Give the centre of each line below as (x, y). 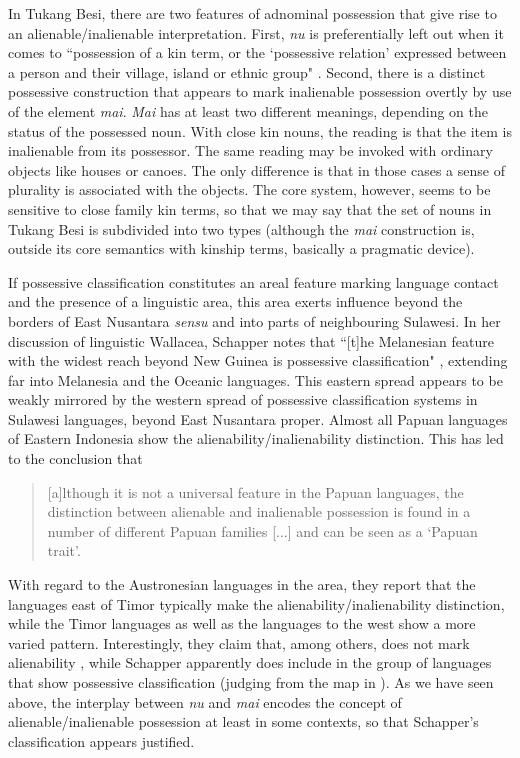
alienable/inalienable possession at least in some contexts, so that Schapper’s (243, 721)
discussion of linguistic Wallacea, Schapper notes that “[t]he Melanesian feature (251, 340)
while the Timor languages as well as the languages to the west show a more (242, 623)
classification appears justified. (101, 740)
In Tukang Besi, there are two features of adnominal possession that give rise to (252, 13)
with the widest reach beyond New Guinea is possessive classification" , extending (258, 360)
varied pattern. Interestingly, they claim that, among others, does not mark (239, 642)
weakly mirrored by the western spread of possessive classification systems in (243, 399)
